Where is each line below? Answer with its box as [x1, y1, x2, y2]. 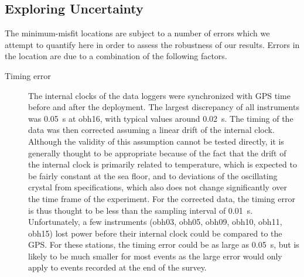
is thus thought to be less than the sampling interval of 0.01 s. [28, 204, 253, 216]
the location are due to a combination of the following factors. [5, 50, 227, 62]
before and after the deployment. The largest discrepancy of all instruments [28, 101, 299, 113]
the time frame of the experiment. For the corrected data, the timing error [28, 192, 295, 204]
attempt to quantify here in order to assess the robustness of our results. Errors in [5, 38, 300, 50]
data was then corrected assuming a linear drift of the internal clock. [28, 124, 275, 136]
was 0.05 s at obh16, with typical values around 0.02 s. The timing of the [28, 112, 293, 124]
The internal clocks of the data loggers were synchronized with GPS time [28, 89, 291, 101]
